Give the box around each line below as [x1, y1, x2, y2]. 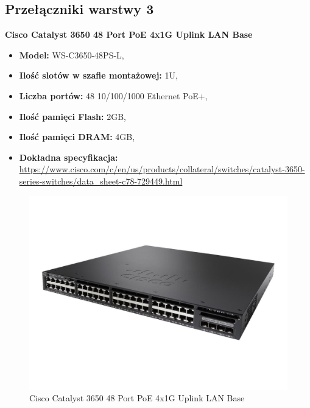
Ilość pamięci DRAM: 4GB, [19, 130, 135, 143]
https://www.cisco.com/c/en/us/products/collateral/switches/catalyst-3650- [19, 163, 305, 175]
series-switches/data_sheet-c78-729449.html [19, 174, 183, 187]
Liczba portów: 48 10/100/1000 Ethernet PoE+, [19, 89, 208, 102]
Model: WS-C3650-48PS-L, [19, 48, 124, 61]
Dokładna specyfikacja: [19, 150, 118, 163]
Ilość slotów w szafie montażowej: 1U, [19, 69, 178, 82]
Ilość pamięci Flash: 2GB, [19, 110, 126, 122]
